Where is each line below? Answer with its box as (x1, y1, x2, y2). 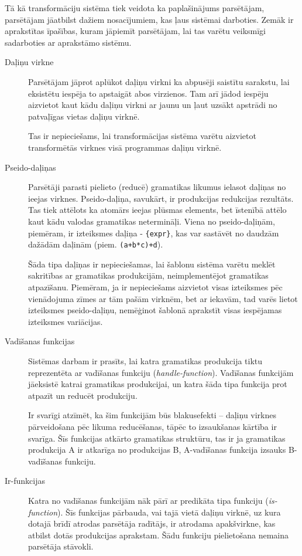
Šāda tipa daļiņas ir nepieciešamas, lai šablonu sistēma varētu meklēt (28, 257, 276, 270)
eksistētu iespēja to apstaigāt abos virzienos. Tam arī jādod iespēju (28, 87, 269, 99)
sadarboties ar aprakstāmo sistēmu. (5, 36, 132, 48)
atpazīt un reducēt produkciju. (28, 389, 138, 401)
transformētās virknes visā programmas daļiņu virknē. (28, 141, 222, 153)
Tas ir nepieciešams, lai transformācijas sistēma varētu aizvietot (28, 130, 256, 142)
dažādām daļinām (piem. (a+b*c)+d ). (28, 238, 163, 250)
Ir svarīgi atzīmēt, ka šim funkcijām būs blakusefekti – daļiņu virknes (28, 409, 277, 421)
